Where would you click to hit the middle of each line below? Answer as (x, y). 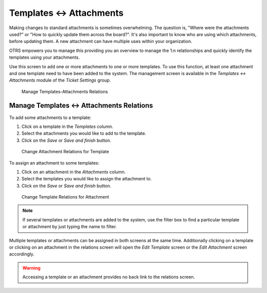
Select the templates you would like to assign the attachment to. (87, 179)
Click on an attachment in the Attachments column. (74, 172)
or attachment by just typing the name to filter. (70, 227)
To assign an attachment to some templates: (54, 163)
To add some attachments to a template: (50, 117)
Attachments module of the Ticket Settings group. (60, 80)
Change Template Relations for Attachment (65, 197)
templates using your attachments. (44, 57)
